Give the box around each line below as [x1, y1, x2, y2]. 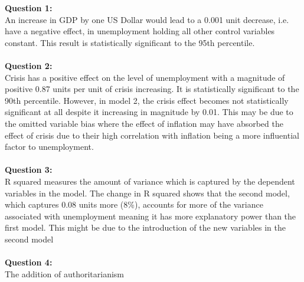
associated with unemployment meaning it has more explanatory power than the [5, 209, 296, 222]
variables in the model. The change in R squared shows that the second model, [5, 186, 290, 199]
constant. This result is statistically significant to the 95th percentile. [5, 36, 255, 48]
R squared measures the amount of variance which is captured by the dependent [5, 175, 295, 187]
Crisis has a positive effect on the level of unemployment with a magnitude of [5, 71, 285, 83]
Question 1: [5, 2, 53, 14]
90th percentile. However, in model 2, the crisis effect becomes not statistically [5, 94, 289, 106]
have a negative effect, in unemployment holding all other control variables [5, 25, 275, 37]
